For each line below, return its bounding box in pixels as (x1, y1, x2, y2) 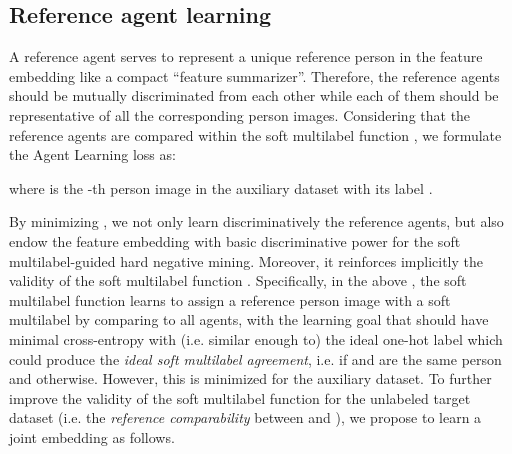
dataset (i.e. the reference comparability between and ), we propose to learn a (9, 407, 482, 428)
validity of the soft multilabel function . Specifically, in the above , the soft (9, 270, 467, 291)
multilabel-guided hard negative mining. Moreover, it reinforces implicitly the (9, 250, 483, 271)
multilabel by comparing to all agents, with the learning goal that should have (9, 309, 489, 330)
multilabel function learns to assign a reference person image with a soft (9, 289, 451, 310)
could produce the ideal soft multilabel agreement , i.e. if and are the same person (9, 348, 502, 369)
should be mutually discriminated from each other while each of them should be (9, 85, 499, 106)
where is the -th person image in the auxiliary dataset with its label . (9, 177, 433, 198)
